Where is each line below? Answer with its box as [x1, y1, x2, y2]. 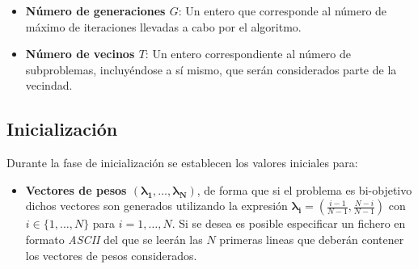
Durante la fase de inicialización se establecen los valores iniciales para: [6, 154, 358, 171]
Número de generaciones [25, 2, 166, 19]
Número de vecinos [25, 45, 135, 62]
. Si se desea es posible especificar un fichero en [171, 215, 406, 232]
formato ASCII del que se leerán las [25, 230, 203, 247]
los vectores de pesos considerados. [25, 246, 197, 263]
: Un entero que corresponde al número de [178, 2, 387, 19]
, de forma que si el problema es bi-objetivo [196, 181, 412, 198]
